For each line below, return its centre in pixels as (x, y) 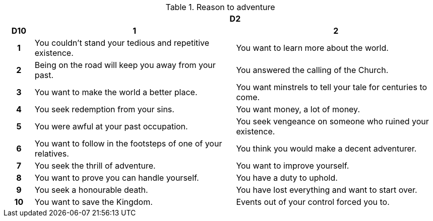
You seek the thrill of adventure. (95, 166)
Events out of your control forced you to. (313, 202)
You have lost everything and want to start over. (327, 190)
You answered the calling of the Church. (312, 70)
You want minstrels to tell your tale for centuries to (332, 87)
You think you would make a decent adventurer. (326, 149)
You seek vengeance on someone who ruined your (332, 121)
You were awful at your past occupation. (111, 126)
